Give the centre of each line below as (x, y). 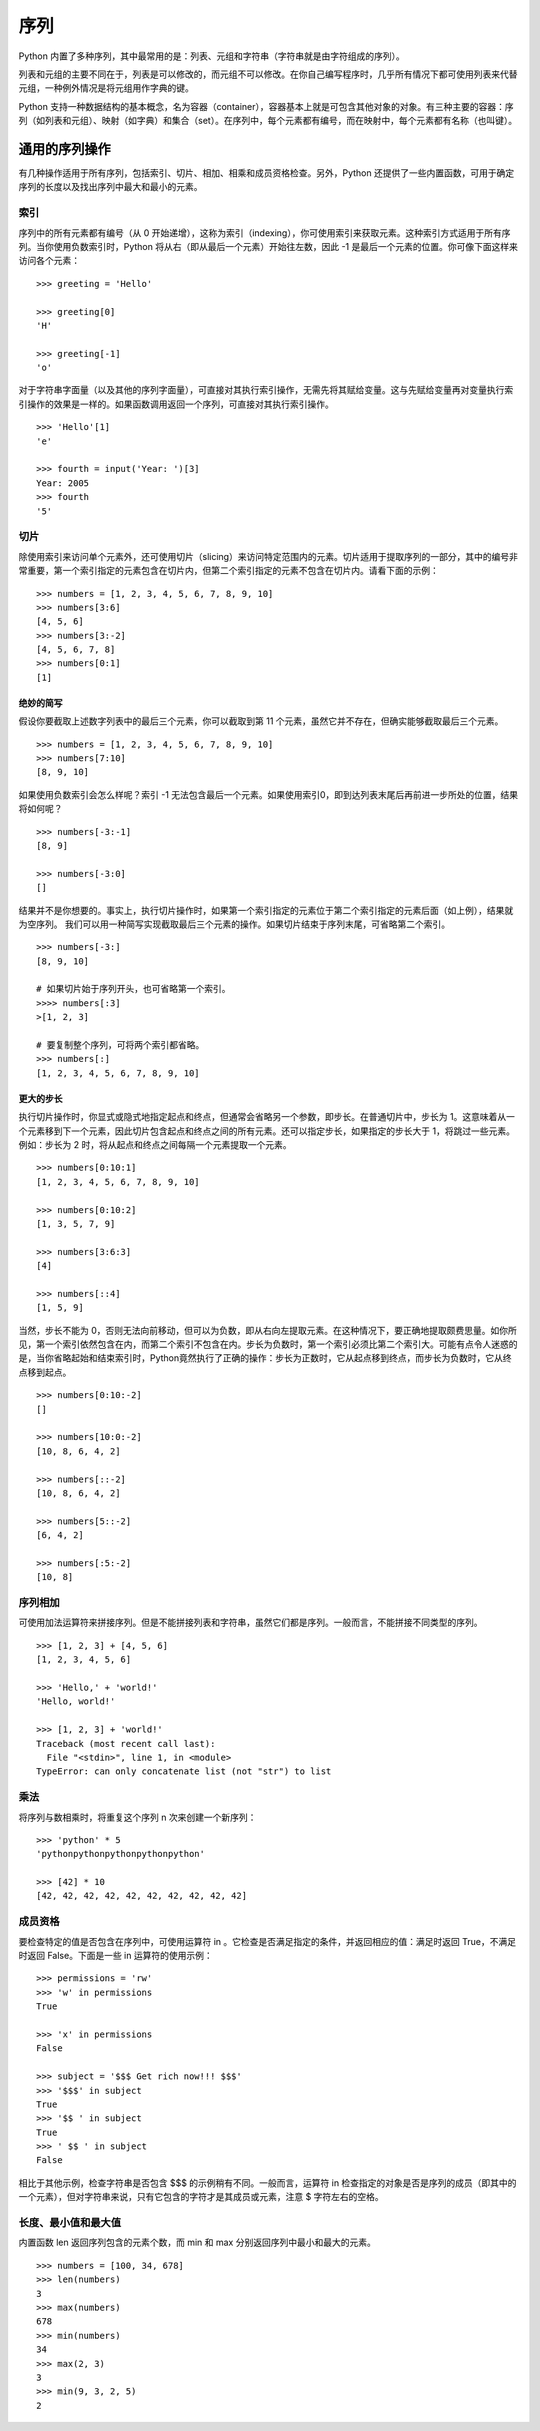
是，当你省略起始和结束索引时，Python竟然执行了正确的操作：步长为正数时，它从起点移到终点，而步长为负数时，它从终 (265, 1358)
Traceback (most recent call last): (126, 1743)
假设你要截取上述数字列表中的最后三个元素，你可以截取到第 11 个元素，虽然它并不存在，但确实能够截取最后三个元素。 (261, 721)
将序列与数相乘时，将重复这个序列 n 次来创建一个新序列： (137, 1817)
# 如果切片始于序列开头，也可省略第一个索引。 (133, 989)
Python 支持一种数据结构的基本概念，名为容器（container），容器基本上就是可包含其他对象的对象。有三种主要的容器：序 (266, 106)
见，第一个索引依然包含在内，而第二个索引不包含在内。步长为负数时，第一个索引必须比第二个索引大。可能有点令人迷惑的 (268, 1344)
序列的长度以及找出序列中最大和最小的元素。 (110, 187)
